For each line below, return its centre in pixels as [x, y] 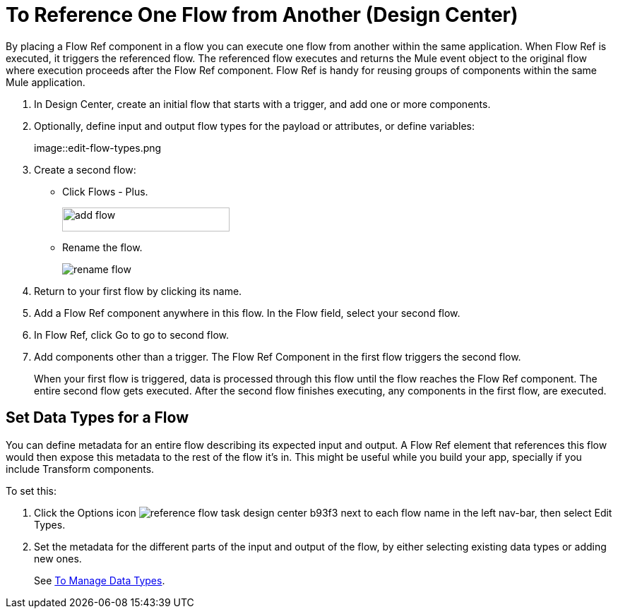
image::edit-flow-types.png [98, 148]
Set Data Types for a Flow [97, 418]
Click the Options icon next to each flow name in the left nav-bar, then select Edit [323, 512]
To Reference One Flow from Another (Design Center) [262, 15]
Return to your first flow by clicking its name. [138, 291]
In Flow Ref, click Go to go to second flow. [132, 335]
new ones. [58, 558]
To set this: [31, 490]
